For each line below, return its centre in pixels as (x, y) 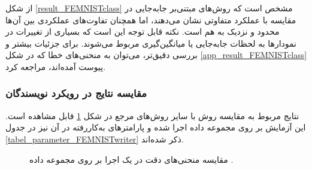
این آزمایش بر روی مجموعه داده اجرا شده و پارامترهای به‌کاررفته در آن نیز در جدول (156, 127)
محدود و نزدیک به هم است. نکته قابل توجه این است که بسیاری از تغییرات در (143, 31)
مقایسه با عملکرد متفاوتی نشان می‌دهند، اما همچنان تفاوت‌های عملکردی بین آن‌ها (151, 19)
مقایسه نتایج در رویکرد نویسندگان (76, 93)
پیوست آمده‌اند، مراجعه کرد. (56, 66)
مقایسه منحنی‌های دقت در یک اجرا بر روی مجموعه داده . (131, 159)
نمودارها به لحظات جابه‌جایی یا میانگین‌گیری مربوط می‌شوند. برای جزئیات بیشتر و (151, 43)
